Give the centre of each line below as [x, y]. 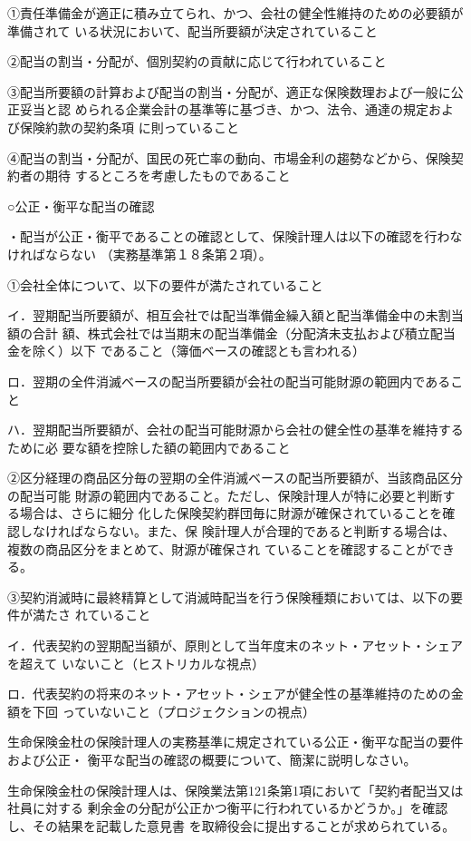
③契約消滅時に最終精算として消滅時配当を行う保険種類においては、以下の [229, 597]
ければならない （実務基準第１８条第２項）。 [139, 254]
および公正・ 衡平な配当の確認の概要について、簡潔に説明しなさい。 [212, 759]
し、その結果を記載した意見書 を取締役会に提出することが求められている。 [231, 825]
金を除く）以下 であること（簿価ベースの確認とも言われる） [187, 351]
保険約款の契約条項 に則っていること [129, 127]
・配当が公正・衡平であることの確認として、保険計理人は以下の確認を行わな [235, 236]
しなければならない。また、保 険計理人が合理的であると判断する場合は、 [237, 531]
